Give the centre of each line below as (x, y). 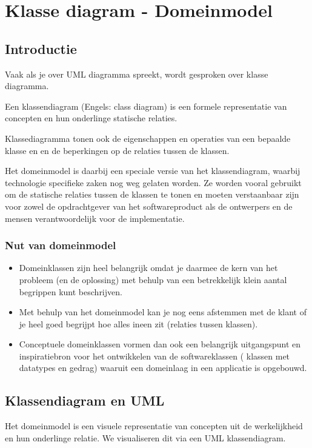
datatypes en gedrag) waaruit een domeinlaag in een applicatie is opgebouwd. (163, 368)
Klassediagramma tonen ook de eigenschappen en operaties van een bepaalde (148, 138)
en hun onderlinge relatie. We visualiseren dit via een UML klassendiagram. (145, 437)
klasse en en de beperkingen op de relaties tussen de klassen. (117, 150)
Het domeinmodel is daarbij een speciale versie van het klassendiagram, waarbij (153, 171)
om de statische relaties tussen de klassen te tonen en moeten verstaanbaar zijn (152, 194)
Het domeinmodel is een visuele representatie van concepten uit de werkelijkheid (154, 426)
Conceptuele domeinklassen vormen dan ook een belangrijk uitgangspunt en (160, 344)
